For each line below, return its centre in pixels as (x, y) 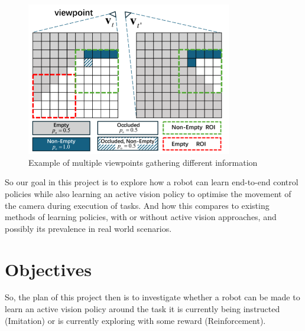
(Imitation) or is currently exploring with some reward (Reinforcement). (135, 320)
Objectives (48, 269)
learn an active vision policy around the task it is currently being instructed (142, 309)
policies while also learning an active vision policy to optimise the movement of (148, 193)
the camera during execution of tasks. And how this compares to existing (137, 205)
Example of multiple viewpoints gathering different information (143, 162)
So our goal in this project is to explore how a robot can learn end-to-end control (152, 182)
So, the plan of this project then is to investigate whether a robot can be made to (152, 297)
